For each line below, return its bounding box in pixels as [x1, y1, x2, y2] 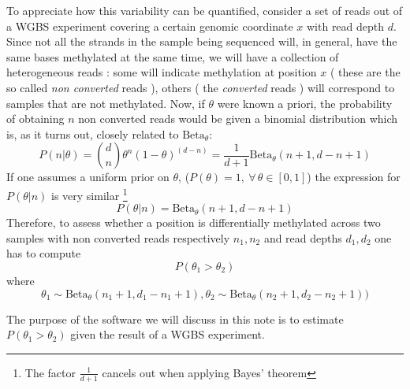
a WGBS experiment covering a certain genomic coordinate [6, 17, 293, 34]
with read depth [306, 17, 385, 34]
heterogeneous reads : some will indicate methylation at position [6, 64, 317, 80]
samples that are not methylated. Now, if [6, 94, 205, 111]
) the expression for [307, 169, 401, 185]
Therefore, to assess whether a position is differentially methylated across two [6, 214, 381, 231]
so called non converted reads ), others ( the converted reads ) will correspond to [6, 79, 395, 95]
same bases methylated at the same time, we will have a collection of [6, 48, 339, 65]
